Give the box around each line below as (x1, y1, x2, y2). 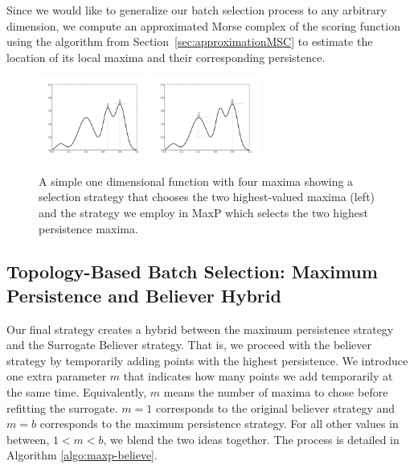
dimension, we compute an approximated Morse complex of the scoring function (6, 17, 400, 34)
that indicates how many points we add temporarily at (123, 368, 393, 385)
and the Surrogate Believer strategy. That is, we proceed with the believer (6, 336, 372, 353)
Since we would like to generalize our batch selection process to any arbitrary (6, 2, 387, 18)
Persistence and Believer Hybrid (6, 282, 281, 307)
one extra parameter (6, 368, 107, 385)
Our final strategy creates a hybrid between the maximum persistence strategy (6, 320, 394, 337)
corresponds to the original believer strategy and (155, 399, 396, 416)
